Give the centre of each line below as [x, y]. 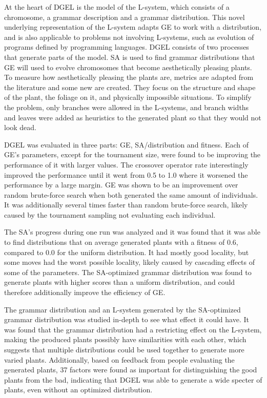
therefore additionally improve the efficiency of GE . [85, 292]
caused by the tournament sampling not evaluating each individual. [110, 214]
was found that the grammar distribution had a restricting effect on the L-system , [133, 329]
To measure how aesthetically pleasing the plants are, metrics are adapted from [129, 77]
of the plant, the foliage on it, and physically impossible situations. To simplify [128, 97]
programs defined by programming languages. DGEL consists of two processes [127, 47]
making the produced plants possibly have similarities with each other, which [125, 339]
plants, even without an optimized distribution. [78, 390]
